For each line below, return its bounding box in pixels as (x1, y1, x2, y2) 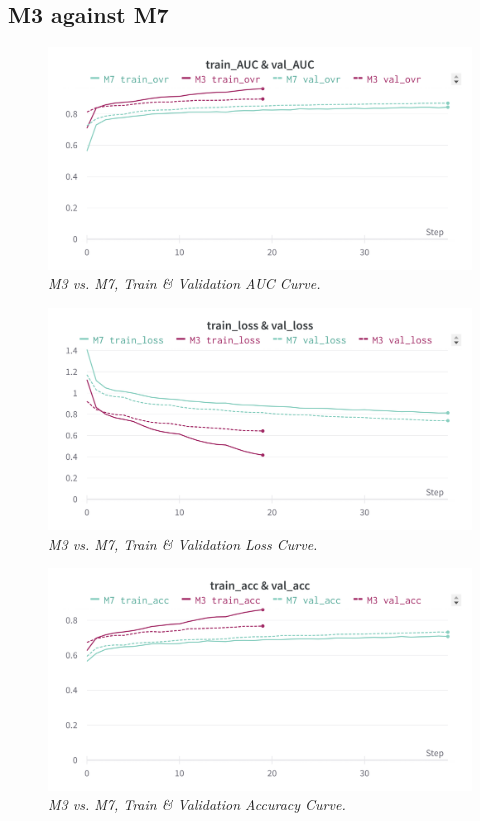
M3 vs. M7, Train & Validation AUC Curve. (48, 273, 321, 294)
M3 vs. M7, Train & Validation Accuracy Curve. (48, 794, 346, 815)
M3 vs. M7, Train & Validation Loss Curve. (48, 533, 318, 554)
